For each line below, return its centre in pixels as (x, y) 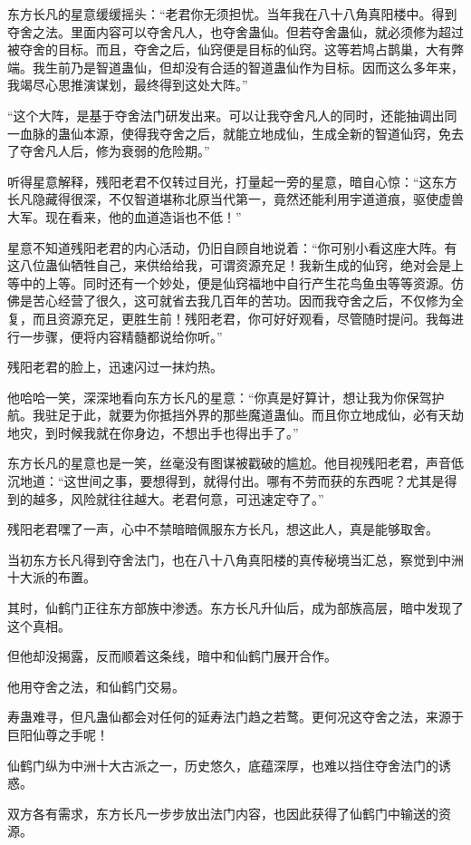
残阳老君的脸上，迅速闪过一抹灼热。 (115, 367)
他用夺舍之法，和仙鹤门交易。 (96, 686)
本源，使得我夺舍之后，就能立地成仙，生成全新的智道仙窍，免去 (273, 133)
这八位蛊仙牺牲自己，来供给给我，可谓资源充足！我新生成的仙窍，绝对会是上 (235, 265)
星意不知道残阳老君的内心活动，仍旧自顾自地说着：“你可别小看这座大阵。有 (232, 247)
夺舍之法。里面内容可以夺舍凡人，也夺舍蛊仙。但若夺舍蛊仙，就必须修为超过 (235, 31)
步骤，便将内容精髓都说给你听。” (127, 336)
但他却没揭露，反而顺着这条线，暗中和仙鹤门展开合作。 (172, 656)
